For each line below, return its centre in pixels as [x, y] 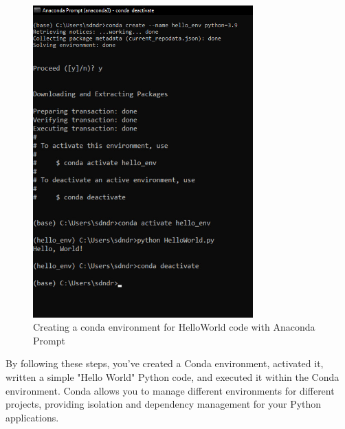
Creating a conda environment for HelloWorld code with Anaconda [174, 327]
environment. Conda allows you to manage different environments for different [170, 390]
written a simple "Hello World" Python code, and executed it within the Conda [172, 376]
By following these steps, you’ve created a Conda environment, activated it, [165, 363]
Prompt [49, 340]
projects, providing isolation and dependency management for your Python [164, 404]
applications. [32, 417]
